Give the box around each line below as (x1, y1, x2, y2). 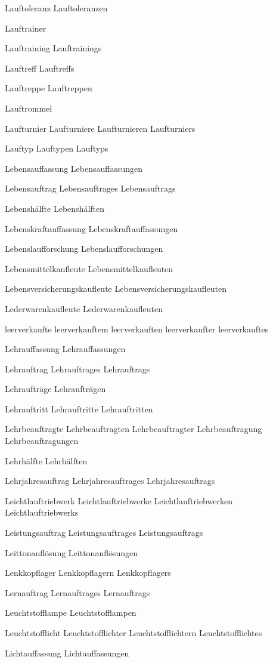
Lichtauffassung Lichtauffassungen (5, 646, 129, 659)
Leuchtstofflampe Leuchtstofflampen (5, 606, 136, 619)
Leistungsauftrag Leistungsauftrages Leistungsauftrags (5, 526, 203, 539)
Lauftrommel (5, 101, 52, 114)
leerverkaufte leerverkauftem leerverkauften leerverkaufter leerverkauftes (5, 322, 269, 335)
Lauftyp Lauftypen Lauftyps (5, 142, 108, 155)
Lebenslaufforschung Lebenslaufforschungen (5, 242, 163, 255)
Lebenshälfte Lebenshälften (5, 202, 105, 214)
